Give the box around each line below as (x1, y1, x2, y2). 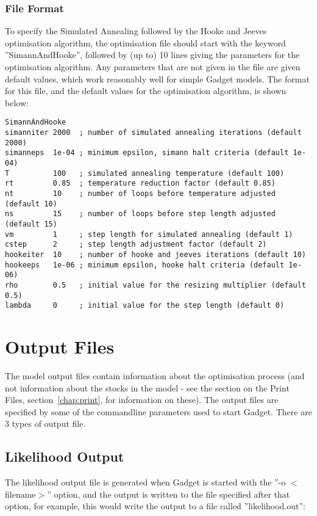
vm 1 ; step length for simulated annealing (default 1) (5, 230, 293, 239)
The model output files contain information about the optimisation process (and (5, 369, 305, 382)
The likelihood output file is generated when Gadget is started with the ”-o (5, 476, 286, 489)
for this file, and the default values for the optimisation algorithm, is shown (5, 84, 287, 97)
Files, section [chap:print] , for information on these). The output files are (5, 393, 279, 406)
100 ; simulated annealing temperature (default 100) (52, 169, 285, 178)
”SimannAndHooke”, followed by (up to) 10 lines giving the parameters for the (5, 48, 300, 61)
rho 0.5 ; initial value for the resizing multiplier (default (5, 280, 306, 289)
